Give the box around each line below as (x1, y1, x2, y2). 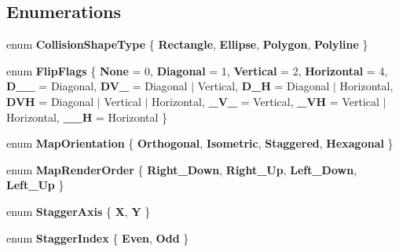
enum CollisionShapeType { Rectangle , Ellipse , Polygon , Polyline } (6, 36, 368, 53)
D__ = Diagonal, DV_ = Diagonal (6, 78, 188, 94)
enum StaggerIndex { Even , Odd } (6, 229, 189, 246)
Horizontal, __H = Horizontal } (6, 108, 168, 125)
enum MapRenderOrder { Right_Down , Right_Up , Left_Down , (6, 161, 357, 177)
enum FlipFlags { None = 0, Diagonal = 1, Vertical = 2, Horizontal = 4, (6, 62, 388, 79)
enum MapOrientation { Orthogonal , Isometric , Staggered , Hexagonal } (6, 135, 394, 152)
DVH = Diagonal (6, 93, 94, 109)
